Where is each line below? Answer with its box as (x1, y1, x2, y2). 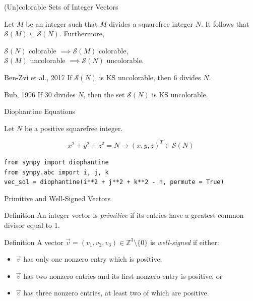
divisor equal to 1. (4, 220, 60, 230)
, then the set (83, 89, 125, 99)
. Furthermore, (59, 28, 104, 39)
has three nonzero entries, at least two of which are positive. (23, 287, 209, 298)
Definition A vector (4, 236, 64, 247)
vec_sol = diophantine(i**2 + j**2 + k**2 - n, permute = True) (4, 178, 224, 186)
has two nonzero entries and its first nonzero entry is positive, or (23, 270, 223, 281)
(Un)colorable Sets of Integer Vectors (4, 2, 118, 12)
